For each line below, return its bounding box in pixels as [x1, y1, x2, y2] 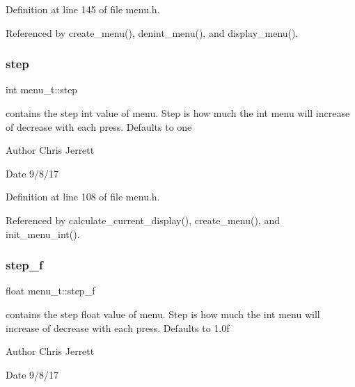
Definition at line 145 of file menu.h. [6, 2, 160, 16]
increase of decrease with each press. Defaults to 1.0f [6, 320, 230, 335]
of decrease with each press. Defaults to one [6, 119, 192, 134]
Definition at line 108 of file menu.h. [6, 189, 160, 204]
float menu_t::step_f [6, 283, 95, 298]
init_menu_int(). [6, 226, 80, 241]
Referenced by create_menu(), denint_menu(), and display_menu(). [6, 25, 299, 40]
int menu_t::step [6, 82, 78, 97]
